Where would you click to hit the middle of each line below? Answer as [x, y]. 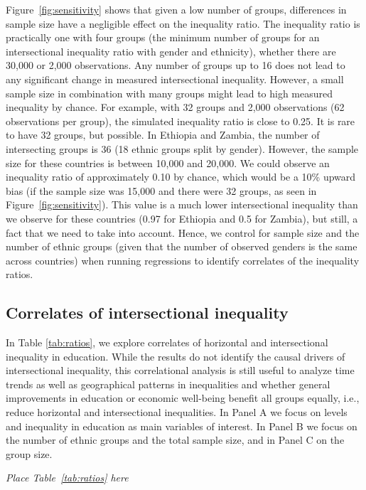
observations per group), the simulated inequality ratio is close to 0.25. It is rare [181, 121]
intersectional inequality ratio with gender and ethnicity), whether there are [171, 51]
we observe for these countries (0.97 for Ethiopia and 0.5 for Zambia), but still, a [182, 218]
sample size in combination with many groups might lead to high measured [169, 93]
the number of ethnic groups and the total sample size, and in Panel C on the [175, 440]
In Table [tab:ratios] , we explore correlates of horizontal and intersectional [167, 342]
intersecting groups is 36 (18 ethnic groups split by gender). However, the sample [182, 148]
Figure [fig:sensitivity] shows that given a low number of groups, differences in [176, 9]
